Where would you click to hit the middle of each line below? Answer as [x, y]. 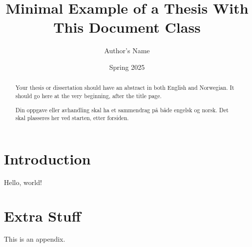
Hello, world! [23, 182]
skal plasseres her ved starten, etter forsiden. [72, 118]
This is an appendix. [35, 239]
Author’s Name [127, 51]
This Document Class [127, 27]
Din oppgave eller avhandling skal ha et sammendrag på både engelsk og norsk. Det [122, 110]
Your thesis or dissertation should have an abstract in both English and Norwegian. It [125, 88]
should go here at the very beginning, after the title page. [88, 95]
